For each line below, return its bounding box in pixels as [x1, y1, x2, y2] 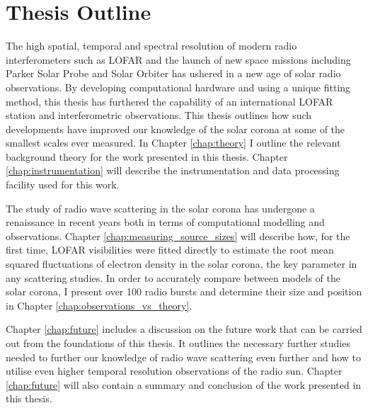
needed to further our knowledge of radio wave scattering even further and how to [6, 349, 362, 364]
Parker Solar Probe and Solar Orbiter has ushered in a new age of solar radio [6, 66, 341, 81]
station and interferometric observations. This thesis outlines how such [6, 108, 312, 123]
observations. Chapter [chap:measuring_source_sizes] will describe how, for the [6, 228, 350, 243]
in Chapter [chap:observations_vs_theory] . [6, 297, 192, 312]
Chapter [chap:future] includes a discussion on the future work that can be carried [6, 322, 362, 336]
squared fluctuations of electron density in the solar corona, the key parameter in [6, 256, 357, 271]
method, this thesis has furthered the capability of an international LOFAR [6, 93, 333, 108]
